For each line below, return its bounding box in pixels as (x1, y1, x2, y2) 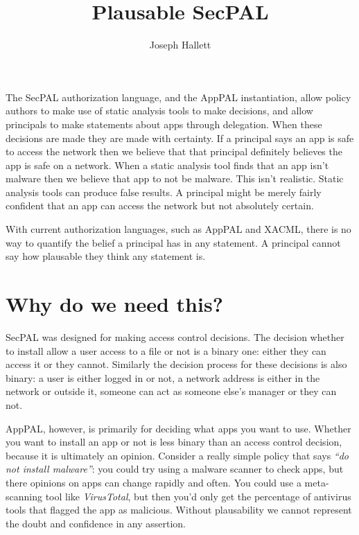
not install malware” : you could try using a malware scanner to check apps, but (6, 462, 344, 476)
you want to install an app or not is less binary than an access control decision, (6, 435, 342, 449)
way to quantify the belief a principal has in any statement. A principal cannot (6, 235, 341, 249)
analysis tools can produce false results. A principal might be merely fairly (6, 184, 322, 199)
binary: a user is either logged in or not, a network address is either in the (6, 370, 320, 385)
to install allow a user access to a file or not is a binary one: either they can (6, 343, 326, 358)
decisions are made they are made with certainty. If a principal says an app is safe (6, 130, 354, 145)
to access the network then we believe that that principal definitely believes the (6, 144, 342, 159)
